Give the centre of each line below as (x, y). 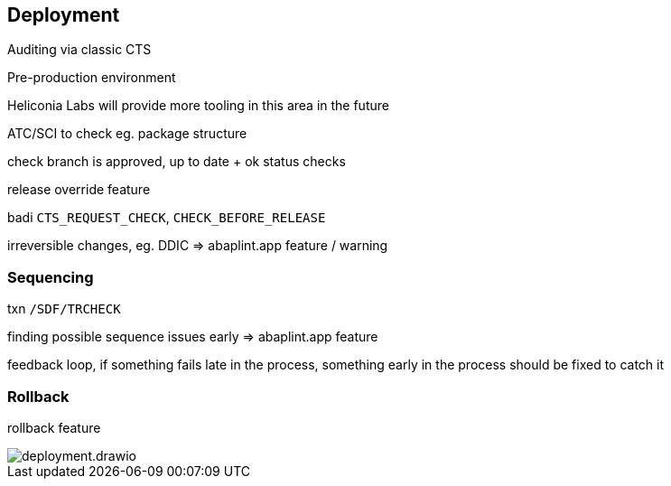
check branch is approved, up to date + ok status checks (177, 162)
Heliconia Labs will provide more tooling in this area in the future (198, 106)
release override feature (79, 190)
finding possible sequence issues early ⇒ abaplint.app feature (193, 337)
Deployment (64, 15)
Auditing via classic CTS (79, 50)
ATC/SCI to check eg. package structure (127, 134)
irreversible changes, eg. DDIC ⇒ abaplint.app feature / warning (198, 246)
